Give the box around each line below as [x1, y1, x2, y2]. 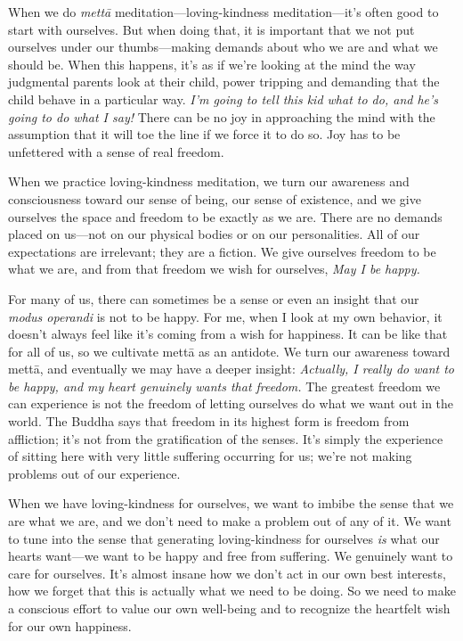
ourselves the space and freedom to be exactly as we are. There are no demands [8, 207, 443, 226]
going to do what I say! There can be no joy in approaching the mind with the [8, 107, 435, 126]
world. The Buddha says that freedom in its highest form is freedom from [8, 412, 410, 431]
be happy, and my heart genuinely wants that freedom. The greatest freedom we [8, 376, 441, 395]
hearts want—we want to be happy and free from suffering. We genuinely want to [8, 546, 453, 565]
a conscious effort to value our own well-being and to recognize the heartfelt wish [8, 599, 451, 617]
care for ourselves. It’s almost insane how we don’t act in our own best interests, [8, 563, 446, 582]
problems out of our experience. [8, 464, 181, 482]
